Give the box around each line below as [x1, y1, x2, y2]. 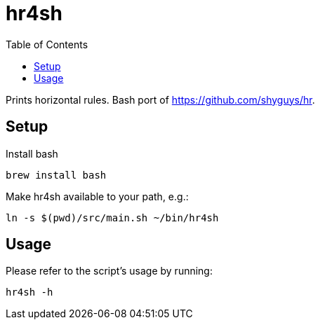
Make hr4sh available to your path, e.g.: [6, 190, 189, 202]
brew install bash [6, 169, 107, 181]
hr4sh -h [6, 286, 53, 298]
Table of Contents [6, 38, 88, 50]
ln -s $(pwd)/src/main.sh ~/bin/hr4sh [6, 212, 219, 223]
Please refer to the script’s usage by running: [6, 265, 213, 277]
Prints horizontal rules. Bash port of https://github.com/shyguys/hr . [6, 93, 315, 106]
